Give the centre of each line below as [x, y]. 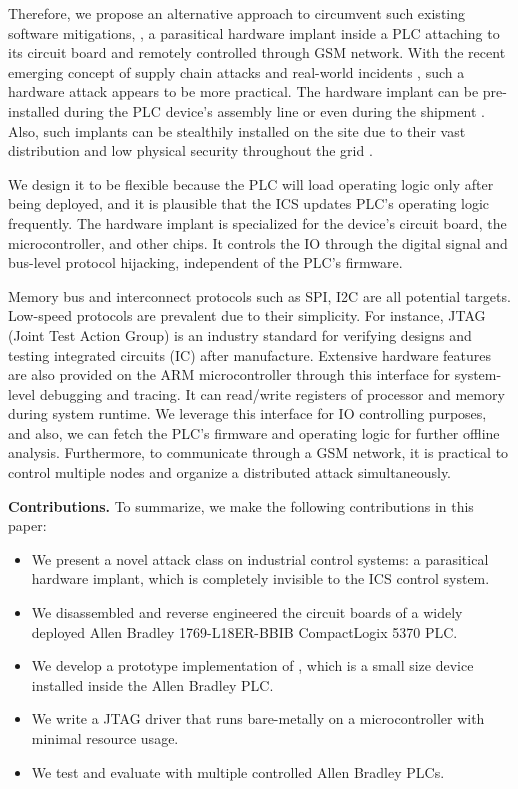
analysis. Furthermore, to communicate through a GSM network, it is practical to [258, 452]
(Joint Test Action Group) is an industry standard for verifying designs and [240, 334]
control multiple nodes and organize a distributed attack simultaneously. [230, 472]
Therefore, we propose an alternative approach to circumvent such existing [237, 13]
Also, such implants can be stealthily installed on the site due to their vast [237, 130]
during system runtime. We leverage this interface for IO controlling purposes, [247, 413]
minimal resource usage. [105, 738]
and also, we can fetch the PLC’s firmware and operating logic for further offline [254, 432]
